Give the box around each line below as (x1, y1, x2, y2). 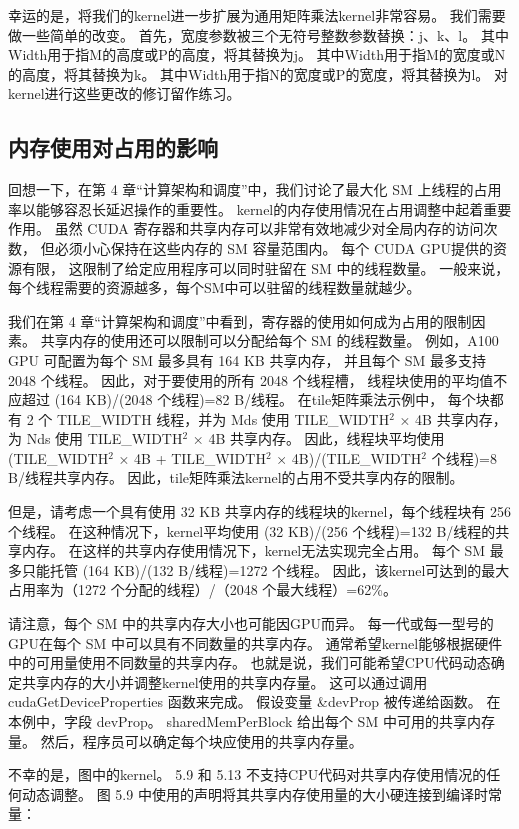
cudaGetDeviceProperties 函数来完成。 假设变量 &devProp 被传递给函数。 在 (8, 691, 501, 712)
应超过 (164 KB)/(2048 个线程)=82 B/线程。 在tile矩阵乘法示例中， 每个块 (8, 389, 490, 410)
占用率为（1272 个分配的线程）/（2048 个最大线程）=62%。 (8, 579, 397, 600)
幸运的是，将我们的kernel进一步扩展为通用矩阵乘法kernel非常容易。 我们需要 (8, 5, 506, 25)
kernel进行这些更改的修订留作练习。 (8, 83, 241, 104)
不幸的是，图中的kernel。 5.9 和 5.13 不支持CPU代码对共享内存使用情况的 (8, 764, 487, 785)
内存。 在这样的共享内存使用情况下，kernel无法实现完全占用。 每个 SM (21, 540, 486, 561)
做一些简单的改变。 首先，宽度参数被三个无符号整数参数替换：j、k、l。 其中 (8, 24, 509, 45)
